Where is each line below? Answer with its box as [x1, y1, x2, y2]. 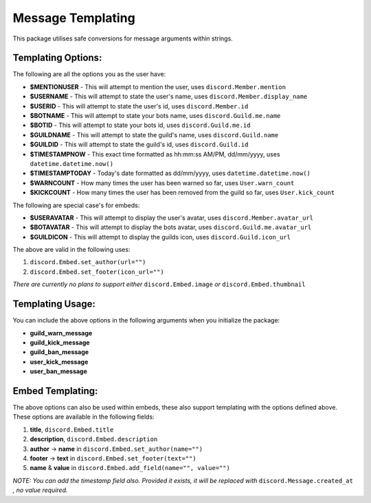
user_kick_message [30, 358, 89, 366]
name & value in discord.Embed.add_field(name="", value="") [30, 464, 230, 472]
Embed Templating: [12, 385, 98, 397]
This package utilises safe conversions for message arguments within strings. [12, 34, 233, 43]
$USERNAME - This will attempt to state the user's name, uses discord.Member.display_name [30, 93, 308, 101]
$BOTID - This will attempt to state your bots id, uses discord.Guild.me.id [30, 121, 251, 130]
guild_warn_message [30, 329, 93, 337]
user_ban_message [30, 367, 87, 375]
